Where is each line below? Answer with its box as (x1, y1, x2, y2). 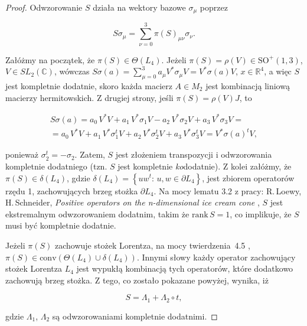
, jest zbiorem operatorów (202, 171, 295, 184)
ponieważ (5, 148, 38, 161)
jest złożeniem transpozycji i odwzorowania (115, 148, 272, 161)
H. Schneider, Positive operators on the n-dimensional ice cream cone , (5, 196, 260, 208)
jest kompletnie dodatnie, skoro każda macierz (5, 79, 172, 92)
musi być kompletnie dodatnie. (5, 219, 116, 232)
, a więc (264, 65, 292, 77)
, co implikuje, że (230, 207, 292, 220)
